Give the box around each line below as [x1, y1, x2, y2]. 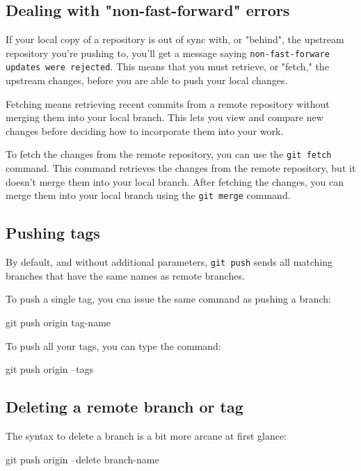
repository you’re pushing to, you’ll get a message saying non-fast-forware [6, 45, 330, 60]
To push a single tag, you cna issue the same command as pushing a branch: [6, 292, 331, 306]
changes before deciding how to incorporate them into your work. [6, 123, 284, 138]
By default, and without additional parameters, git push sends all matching [6, 255, 333, 269]
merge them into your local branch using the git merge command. [6, 188, 291, 202]
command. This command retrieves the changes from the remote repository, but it [6, 161, 356, 175]
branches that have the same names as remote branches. [6, 268, 245, 282]
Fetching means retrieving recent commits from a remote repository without [6, 96, 330, 111]
